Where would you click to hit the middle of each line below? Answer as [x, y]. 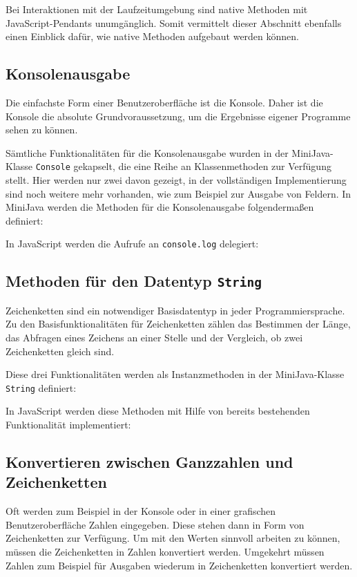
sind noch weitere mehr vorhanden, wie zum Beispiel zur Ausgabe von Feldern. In [178, 193]
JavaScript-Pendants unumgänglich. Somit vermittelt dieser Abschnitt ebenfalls [174, 22]
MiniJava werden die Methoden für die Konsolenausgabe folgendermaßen [160, 207]
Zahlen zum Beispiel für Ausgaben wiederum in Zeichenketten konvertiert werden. [179, 565]
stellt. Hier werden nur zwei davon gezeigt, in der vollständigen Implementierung [176, 180]
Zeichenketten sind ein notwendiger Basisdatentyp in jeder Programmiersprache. [175, 310]
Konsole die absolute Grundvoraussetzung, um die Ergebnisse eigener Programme [178, 116]
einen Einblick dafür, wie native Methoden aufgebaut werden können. [152, 36]
